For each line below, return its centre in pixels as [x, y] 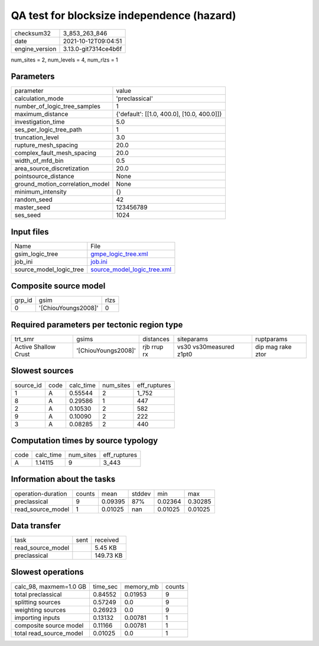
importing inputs [37, 618]
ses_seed [28, 215]
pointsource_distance [44, 176]
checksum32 [33, 33]
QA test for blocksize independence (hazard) [123, 15]
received [107, 540]
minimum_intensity [41, 192]
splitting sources [38, 602]
